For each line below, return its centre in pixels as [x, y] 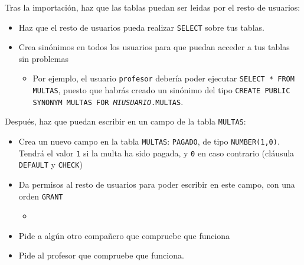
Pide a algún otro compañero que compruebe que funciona [124, 235]
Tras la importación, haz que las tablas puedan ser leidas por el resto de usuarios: [153, 7]
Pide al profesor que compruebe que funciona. [101, 255]
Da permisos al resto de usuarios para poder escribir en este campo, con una [157, 184]
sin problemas [43, 58]
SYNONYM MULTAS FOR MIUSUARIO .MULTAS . [108, 101]
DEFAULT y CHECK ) [50, 164]
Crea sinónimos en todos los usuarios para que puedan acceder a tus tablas [154, 47]
